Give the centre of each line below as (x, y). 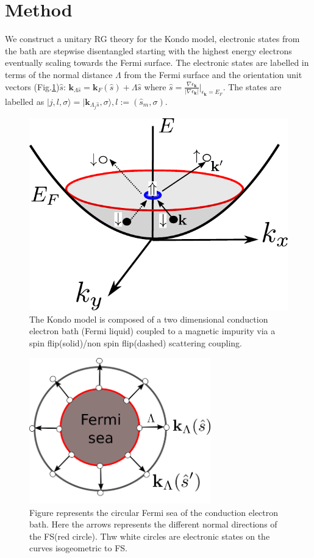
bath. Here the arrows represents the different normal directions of (153, 524)
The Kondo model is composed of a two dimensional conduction (149, 319)
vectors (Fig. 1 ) (32, 86)
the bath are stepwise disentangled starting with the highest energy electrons (148, 50)
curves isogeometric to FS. (79, 548)
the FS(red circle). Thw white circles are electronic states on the (150, 536)
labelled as (25, 101)
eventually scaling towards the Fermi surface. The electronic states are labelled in (157, 63)
